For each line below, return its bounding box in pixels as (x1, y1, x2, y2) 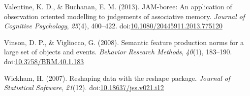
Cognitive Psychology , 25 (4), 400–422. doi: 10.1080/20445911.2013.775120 (4, 21, 223, 31)
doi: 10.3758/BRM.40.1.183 (4, 56, 84, 66)
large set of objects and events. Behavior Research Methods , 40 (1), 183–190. (4, 47, 232, 57)
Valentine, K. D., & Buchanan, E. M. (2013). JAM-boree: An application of (4, 1, 232, 11)
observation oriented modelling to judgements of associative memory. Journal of (4, 11, 245, 21)
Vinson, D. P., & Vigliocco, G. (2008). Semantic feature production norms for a (4, 37, 244, 47)
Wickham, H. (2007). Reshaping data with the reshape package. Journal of (4, 72, 230, 83)
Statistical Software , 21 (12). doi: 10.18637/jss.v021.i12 (4, 82, 164, 93)
